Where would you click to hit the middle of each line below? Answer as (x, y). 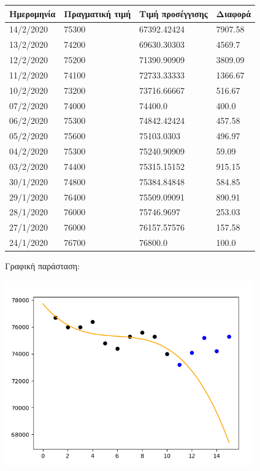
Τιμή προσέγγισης (174, 13)
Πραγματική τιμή (97, 13)
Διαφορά (234, 13)
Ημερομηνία (32, 13)
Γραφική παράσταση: (42, 266)
